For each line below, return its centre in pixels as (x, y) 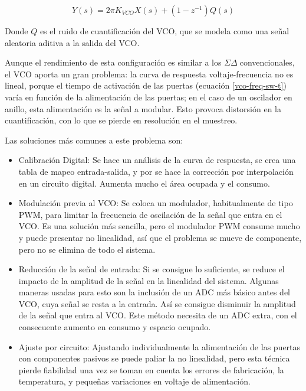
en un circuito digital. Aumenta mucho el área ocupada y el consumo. (144, 183)
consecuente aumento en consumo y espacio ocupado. (115, 327)
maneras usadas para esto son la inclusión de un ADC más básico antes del (154, 292)
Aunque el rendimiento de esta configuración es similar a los (113, 62)
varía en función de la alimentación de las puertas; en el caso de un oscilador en (149, 97)
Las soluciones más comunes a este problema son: (94, 140)
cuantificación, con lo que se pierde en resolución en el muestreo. (121, 120)
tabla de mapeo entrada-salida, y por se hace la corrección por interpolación (156, 171)
